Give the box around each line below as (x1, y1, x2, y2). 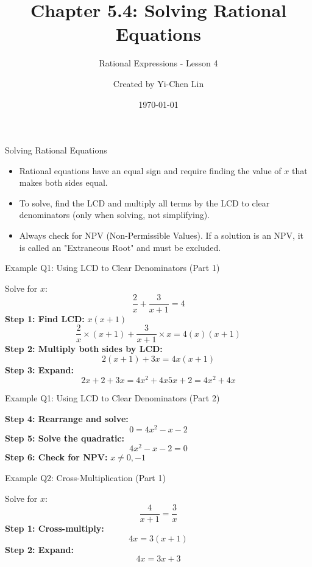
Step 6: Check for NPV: (5, 451, 108, 463)
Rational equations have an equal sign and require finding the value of (19, 164, 282, 177)
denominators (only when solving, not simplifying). (19, 208, 210, 221)
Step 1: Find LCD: (5, 312, 85, 325)
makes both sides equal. (19, 176, 108, 189)
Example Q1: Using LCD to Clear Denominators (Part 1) (5, 261, 220, 274)
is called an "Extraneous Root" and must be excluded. (19, 241, 221, 253)
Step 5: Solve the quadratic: (5, 431, 124, 444)
